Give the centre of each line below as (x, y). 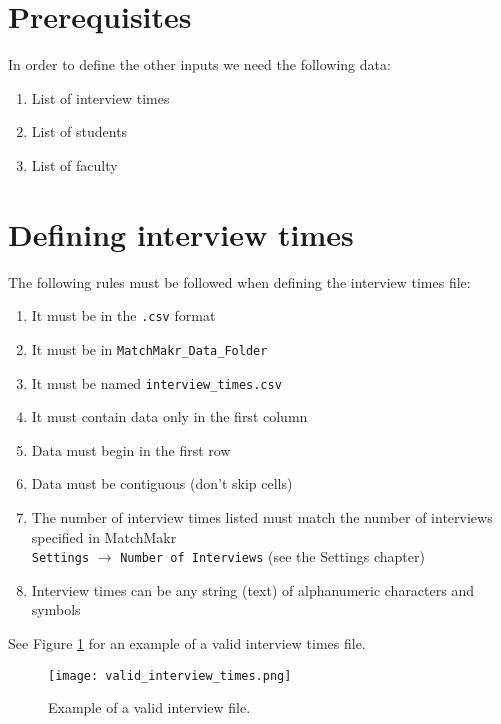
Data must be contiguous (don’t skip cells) (162, 483)
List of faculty (74, 164)
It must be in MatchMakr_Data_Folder (149, 348)
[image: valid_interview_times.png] (170, 675)
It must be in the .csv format (123, 315)
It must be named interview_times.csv (156, 382)
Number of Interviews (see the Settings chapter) (272, 556)
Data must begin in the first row (131, 449)
